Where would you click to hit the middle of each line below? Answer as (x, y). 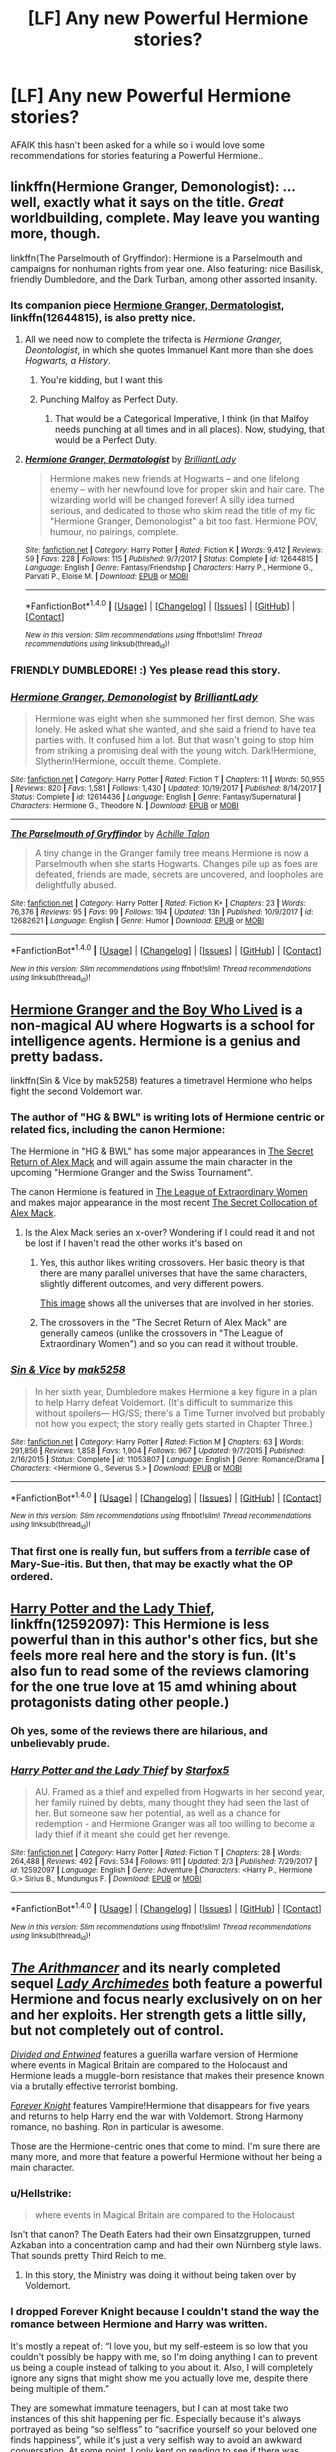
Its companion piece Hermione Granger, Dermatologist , (147, 305)
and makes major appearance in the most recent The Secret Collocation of (164, 1203)
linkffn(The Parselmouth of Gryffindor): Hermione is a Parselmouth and (156, 258)
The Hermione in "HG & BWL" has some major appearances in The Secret (162, 1151)
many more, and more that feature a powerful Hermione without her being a (166, 2156)
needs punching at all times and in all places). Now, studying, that (189, 429)
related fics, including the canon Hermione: (118, 1129)
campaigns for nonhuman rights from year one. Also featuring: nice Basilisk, (167, 268)
